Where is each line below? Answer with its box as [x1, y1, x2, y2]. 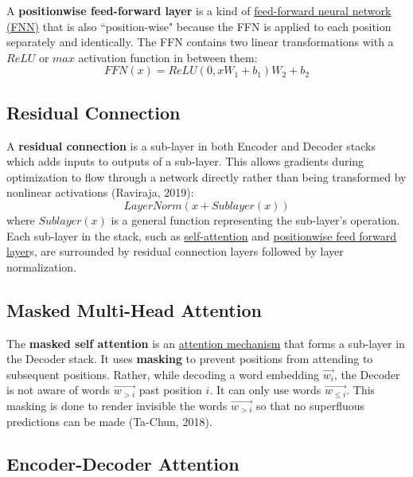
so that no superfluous [256, 397, 365, 413]
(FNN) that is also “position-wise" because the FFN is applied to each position [6, 18, 392, 34]
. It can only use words [209, 381, 321, 398]
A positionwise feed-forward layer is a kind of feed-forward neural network [6, 2, 392, 18]
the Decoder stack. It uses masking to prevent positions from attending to [6, 350, 373, 367]
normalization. [6, 258, 76, 275]
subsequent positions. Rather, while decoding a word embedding [6, 366, 319, 382]
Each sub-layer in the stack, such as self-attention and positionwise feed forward [6, 227, 397, 244]
